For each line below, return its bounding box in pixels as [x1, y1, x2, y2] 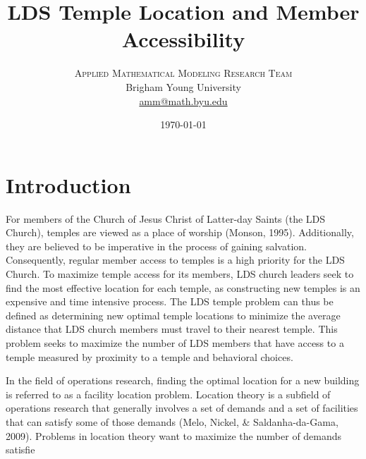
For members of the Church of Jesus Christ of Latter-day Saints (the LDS [6, 211, 326, 226]
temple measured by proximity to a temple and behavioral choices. [6, 349, 293, 364]
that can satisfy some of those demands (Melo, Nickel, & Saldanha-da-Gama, [6, 414, 338, 429]
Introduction [6, 170, 131, 199]
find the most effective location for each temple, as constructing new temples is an [6, 280, 360, 295]
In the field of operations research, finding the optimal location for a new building [6, 373, 360, 388]
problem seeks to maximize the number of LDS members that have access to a [6, 335, 344, 350]
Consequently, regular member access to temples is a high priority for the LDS [6, 252, 345, 267]
